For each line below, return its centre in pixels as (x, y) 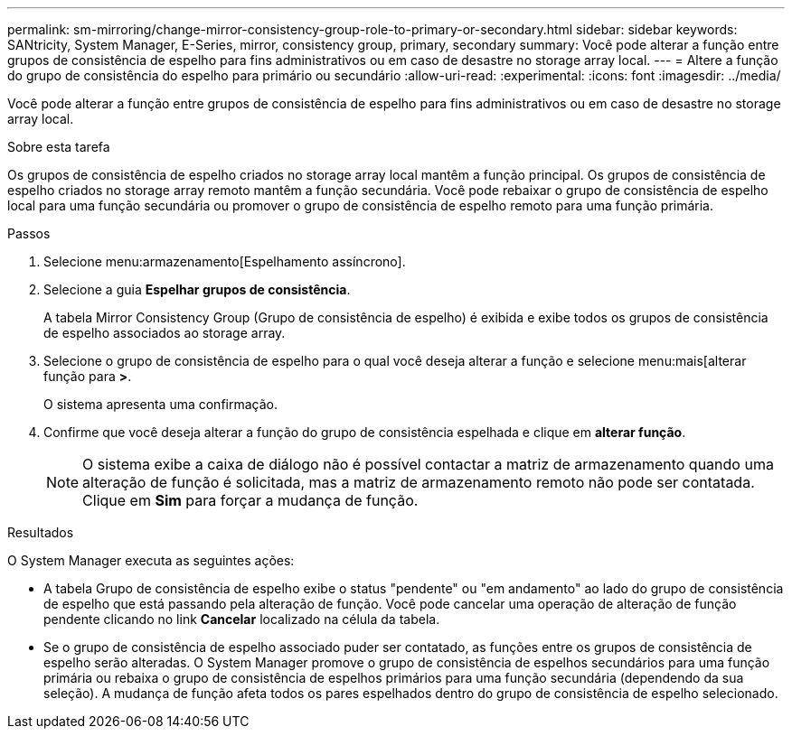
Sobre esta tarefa (59, 147)
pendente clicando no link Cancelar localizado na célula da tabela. (242, 619)
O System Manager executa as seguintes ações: (151, 560)
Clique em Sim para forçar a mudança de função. (250, 500)
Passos (29, 233)
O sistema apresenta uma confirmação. (160, 404)
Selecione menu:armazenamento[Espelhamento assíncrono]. (225, 261)
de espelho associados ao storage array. (165, 333)
